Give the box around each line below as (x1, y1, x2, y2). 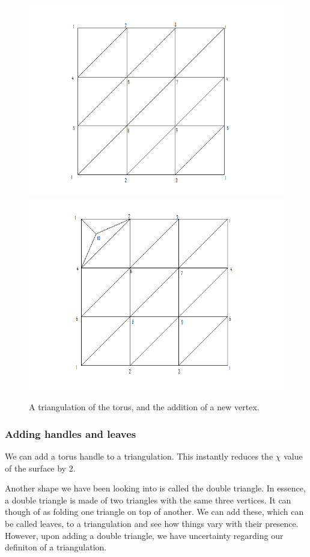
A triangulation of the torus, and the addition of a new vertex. (29, 401, 260, 413)
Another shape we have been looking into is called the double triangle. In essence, (5, 482, 306, 494)
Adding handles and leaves (5, 426, 136, 441)
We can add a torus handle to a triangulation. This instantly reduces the (5, 450, 273, 462)
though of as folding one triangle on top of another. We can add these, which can (5, 505, 304, 518)
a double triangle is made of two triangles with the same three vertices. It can (5, 493, 291, 506)
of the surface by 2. (5, 461, 76, 474)
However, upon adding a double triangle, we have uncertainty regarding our (5, 529, 284, 541)
